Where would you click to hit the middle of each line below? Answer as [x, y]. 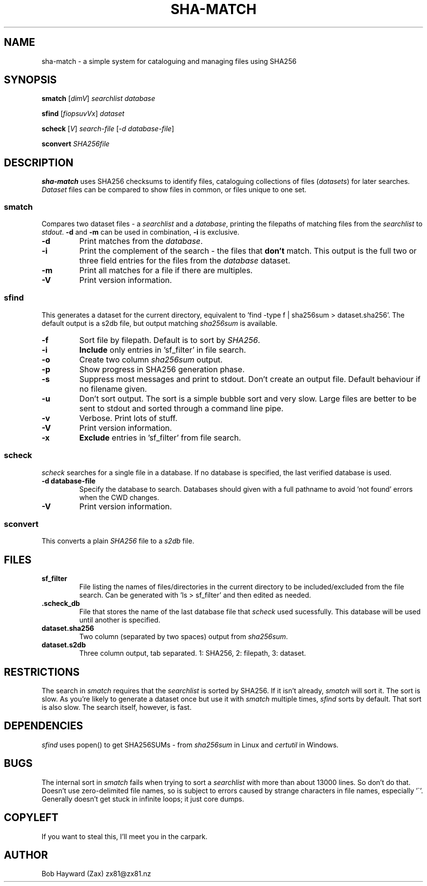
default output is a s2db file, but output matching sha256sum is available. [160, 323]
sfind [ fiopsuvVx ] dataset [83, 114]
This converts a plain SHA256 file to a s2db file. [118, 541]
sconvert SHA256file [76, 144]
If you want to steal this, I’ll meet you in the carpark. [125, 836]
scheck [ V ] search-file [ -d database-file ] [108, 129]
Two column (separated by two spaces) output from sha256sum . [184, 637]
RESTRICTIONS [42, 672]
